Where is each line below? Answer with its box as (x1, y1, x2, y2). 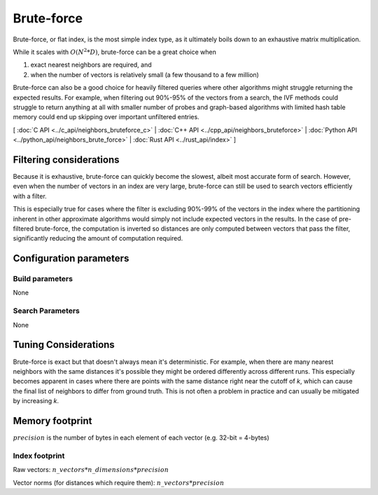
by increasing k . (13, 397, 59, 405)
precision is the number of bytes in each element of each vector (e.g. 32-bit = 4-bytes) (13, 433, 269, 442)
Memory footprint (13, 414, 92, 427)
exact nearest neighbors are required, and (30, 60, 152, 69)
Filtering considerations (13, 154, 120, 165)
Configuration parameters (13, 252, 129, 264)
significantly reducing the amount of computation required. (13, 234, 183, 243)
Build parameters (13, 274, 73, 284)
